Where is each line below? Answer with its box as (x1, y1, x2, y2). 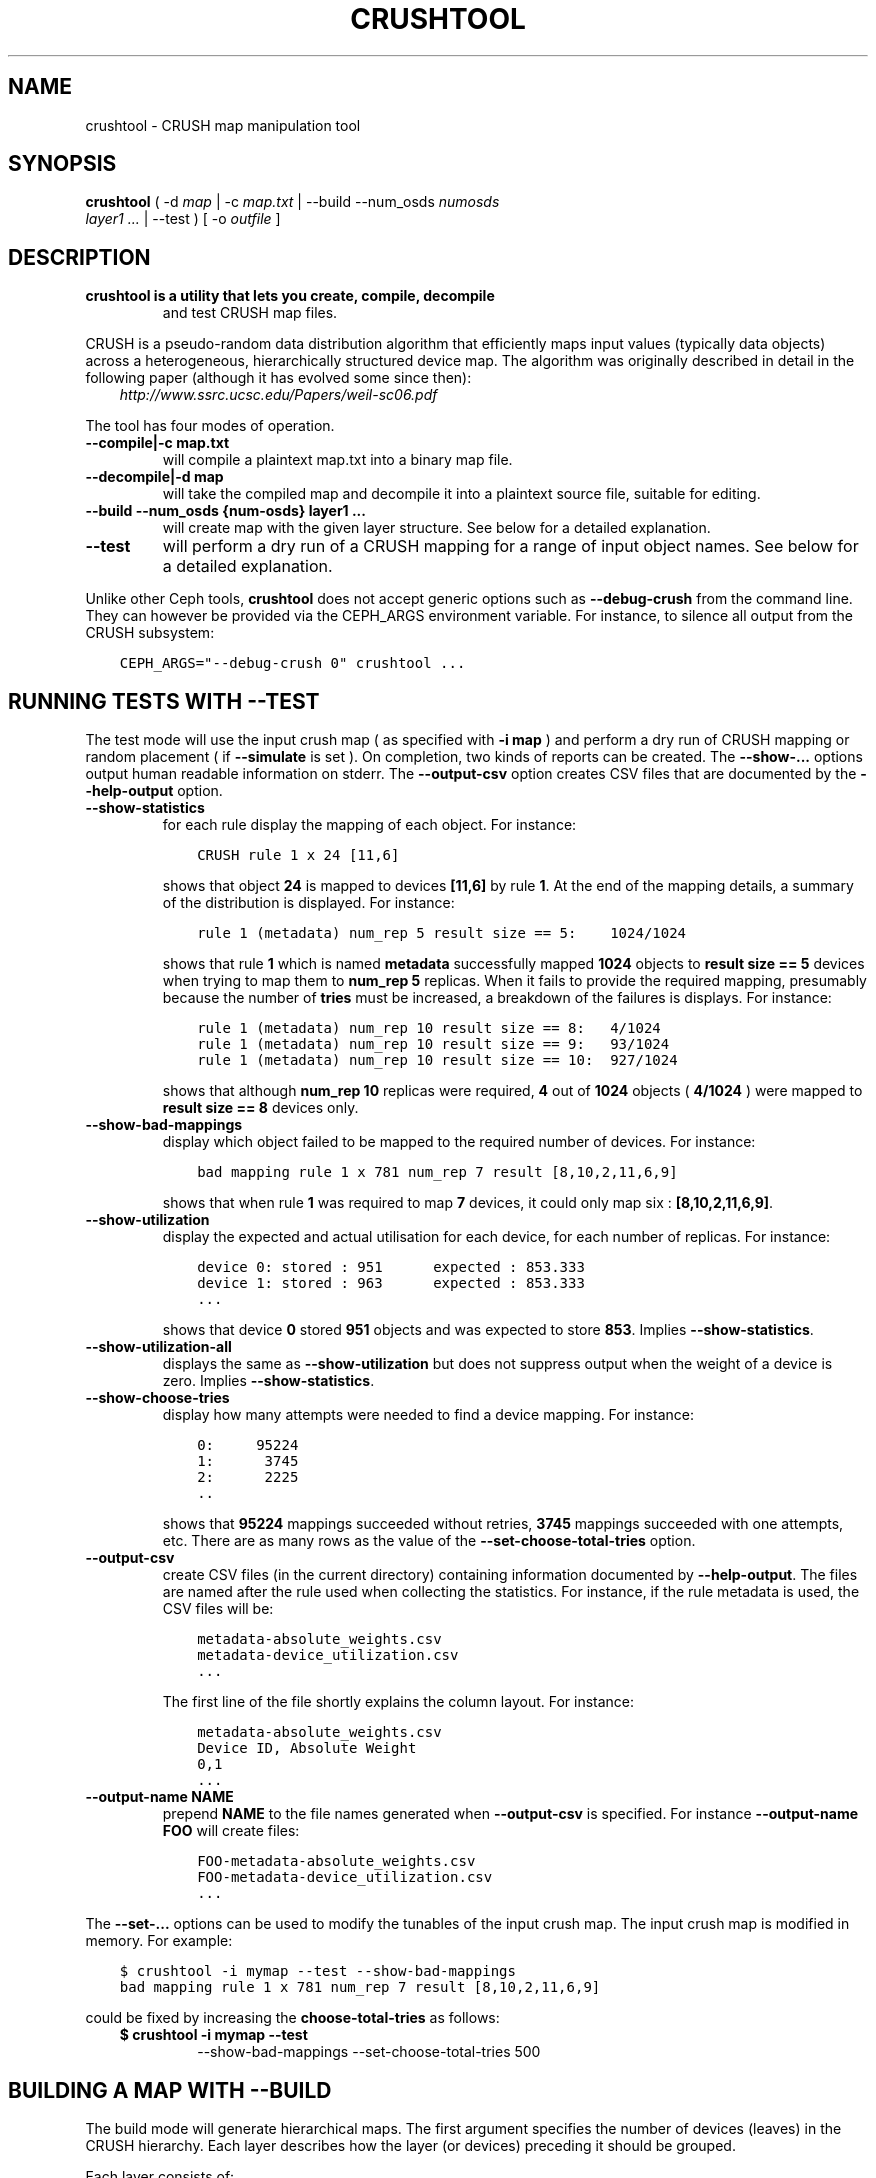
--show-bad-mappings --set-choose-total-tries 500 (197, 2043, 541, 2061)
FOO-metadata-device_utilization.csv (197, 1869, 493, 1886)
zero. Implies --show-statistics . (162, 1372, 375, 1390)
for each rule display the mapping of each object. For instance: (162, 816, 577, 834)
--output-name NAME (85, 1788, 234, 1806)
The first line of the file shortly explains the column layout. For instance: (162, 1693, 635, 1711)
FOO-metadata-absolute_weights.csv (197, 1853, 476, 1870)
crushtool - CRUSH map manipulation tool (85, 116, 361, 134)
